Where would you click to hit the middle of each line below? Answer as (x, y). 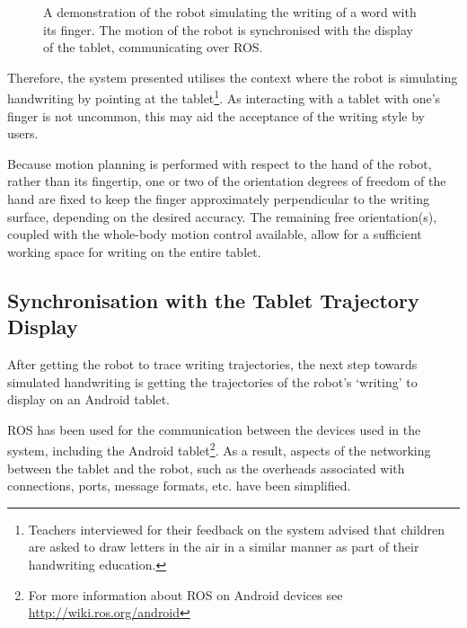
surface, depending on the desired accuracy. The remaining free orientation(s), (222, 216)
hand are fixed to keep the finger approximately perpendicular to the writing (219, 199)
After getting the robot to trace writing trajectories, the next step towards (212, 363)
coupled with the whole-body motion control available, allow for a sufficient (215, 234)
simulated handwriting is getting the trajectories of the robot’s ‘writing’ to (212, 381)
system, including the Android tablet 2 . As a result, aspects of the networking (219, 449)
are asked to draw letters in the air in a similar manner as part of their (224, 547)
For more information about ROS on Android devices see (185, 594)
